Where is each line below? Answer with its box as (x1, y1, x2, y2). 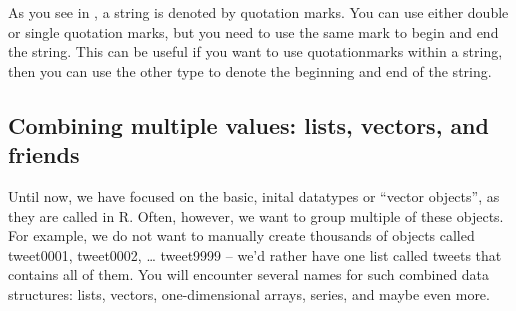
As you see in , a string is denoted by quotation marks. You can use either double (8, 2, 509, 22)
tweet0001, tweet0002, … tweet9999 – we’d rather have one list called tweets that (8, 244, 502, 265)
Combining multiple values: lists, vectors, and (8, 109, 489, 140)
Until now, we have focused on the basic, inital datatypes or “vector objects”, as (8, 185, 500, 206)
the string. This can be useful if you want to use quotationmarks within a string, (8, 41, 503, 62)
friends (8, 139, 80, 170)
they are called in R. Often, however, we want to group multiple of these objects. (8, 205, 504, 226)
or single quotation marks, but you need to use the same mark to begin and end (8, 21, 499, 42)
